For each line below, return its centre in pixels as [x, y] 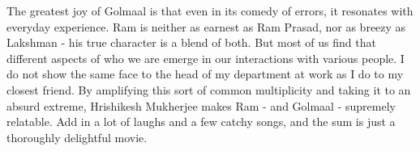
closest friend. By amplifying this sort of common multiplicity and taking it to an [209, 89]
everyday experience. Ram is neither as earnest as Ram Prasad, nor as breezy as [206, 26]
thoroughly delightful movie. [77, 137]
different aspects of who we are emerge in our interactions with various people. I [206, 58]
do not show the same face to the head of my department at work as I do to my [205, 74]
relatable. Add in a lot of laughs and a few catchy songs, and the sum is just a [201, 122]
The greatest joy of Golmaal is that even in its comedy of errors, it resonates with [210, 10]
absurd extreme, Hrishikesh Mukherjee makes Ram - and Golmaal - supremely [201, 105]
